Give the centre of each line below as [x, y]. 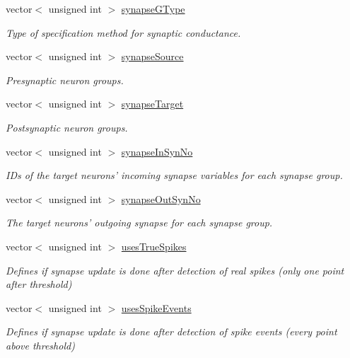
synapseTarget [152, 104]
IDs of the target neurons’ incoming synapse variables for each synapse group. [174, 175]
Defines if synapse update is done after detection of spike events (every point [171, 331]
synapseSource [152, 56]
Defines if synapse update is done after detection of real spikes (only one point [175, 270]
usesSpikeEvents [156, 307]
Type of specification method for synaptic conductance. [123, 32]
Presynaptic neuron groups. [65, 80]
